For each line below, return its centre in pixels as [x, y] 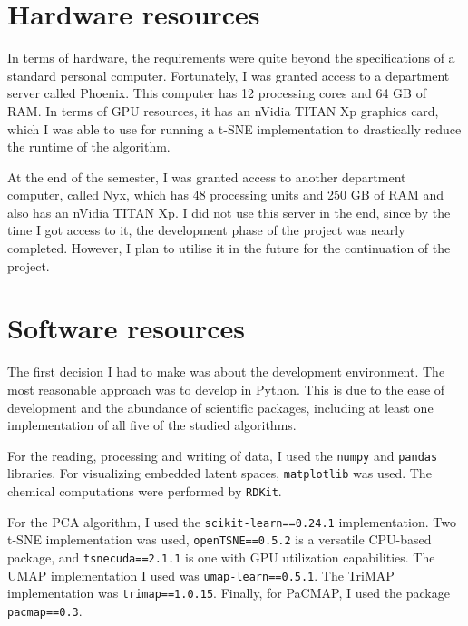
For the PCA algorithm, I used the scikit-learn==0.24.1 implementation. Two [232, 521]
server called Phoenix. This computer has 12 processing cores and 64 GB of [217, 93]
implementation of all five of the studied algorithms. [152, 425]
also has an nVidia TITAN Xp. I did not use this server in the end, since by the [229, 212]
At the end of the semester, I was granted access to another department [207, 176]
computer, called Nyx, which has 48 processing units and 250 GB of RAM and [226, 195]
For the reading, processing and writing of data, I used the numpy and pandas [223, 455]
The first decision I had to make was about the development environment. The [226, 372]
